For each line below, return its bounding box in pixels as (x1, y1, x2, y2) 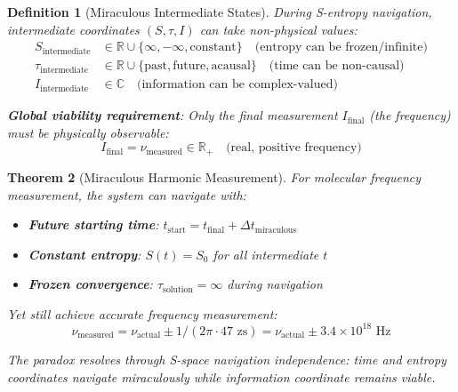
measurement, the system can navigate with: (7, 185, 246, 204)
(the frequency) (369, 106, 451, 124)
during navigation (227, 275, 323, 293)
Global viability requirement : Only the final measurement (7, 106, 338, 124)
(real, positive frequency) (226, 141, 362, 155)
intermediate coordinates (7, 20, 140, 38)
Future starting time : (28, 215, 159, 234)
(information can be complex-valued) (137, 78, 338, 92)
